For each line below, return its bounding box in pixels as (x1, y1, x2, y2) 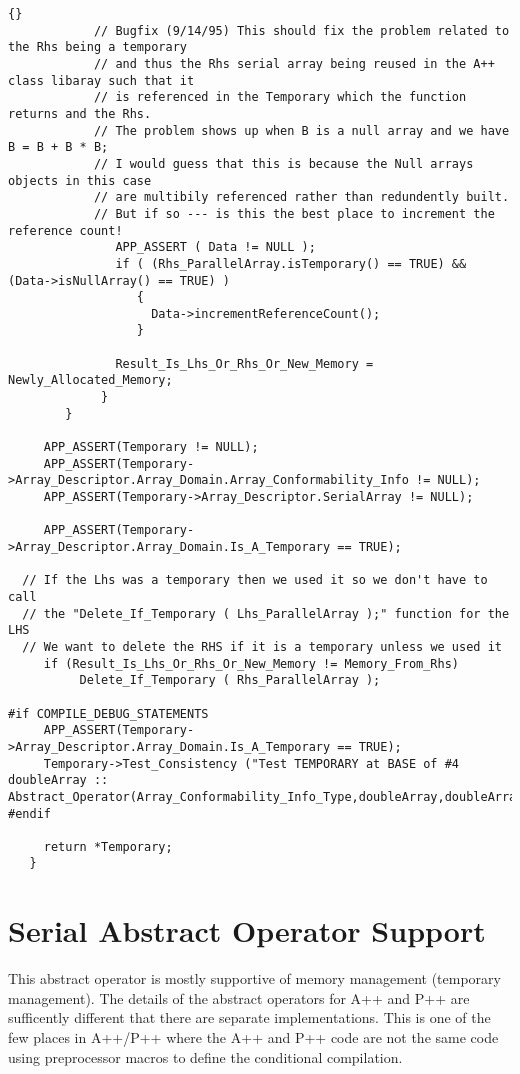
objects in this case (8, 173, 152, 188)
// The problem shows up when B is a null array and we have (93, 123, 510, 138)
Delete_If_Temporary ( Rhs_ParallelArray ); (79, 673, 381, 688)
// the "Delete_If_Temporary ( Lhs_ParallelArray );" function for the (22, 606, 510, 621)
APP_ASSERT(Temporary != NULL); (43, 440, 259, 455)
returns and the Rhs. (8, 106, 152, 121)
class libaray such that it (8, 73, 195, 88)
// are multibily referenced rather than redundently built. (93, 190, 510, 205)
